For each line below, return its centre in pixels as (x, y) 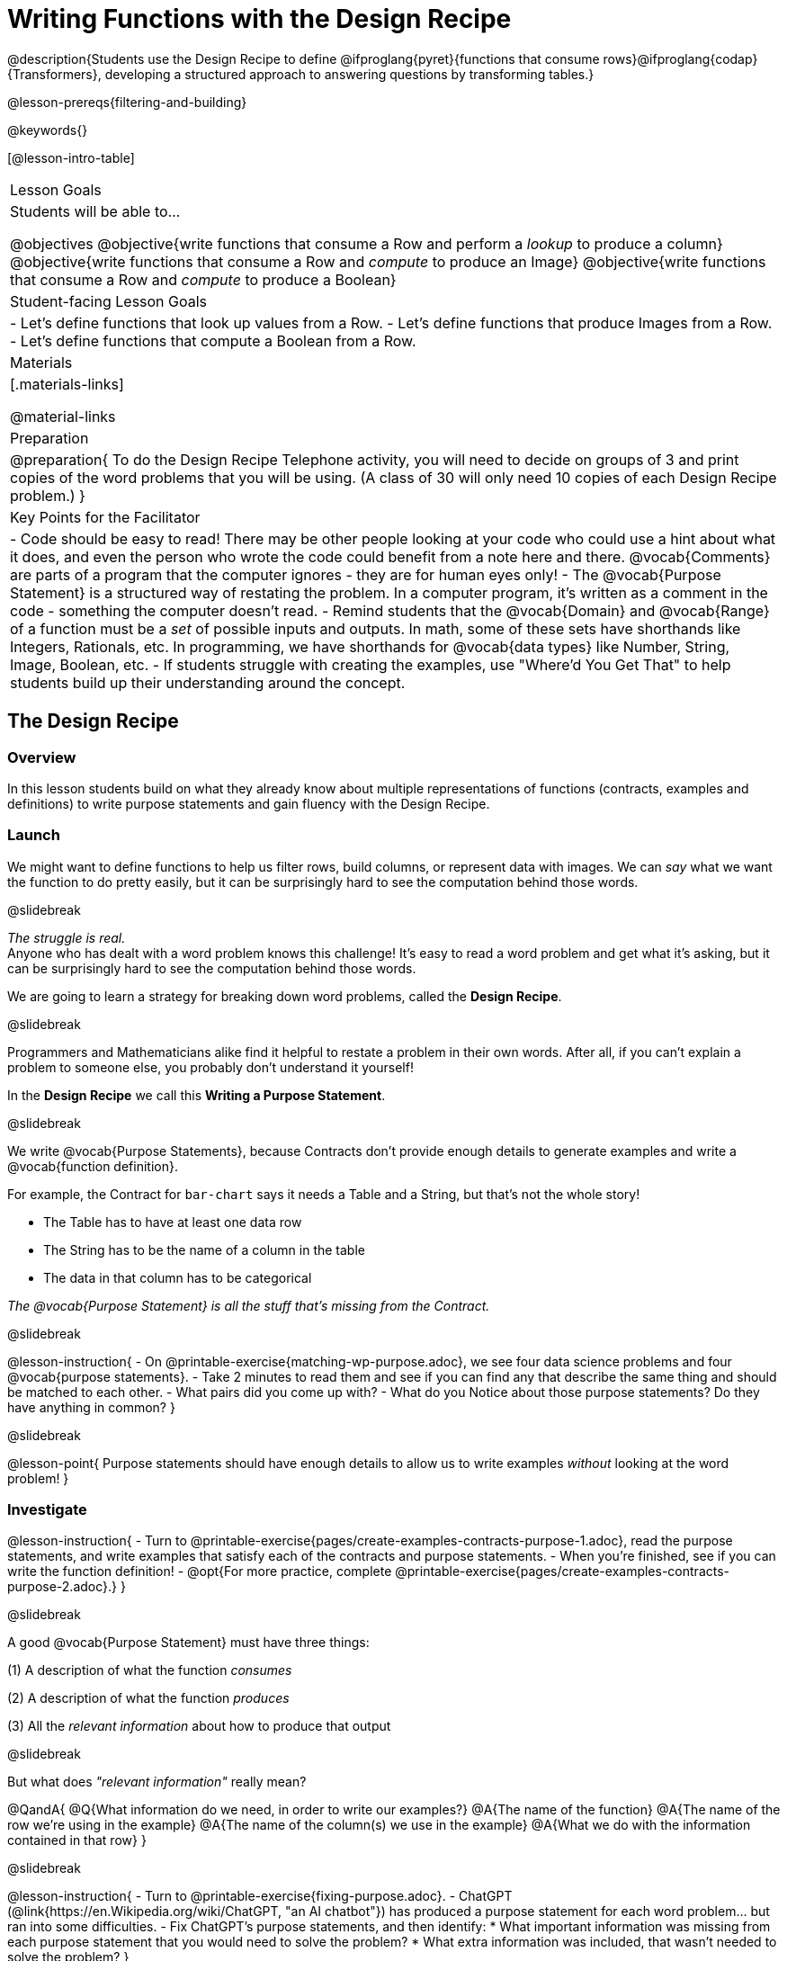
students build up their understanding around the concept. (208, 682)
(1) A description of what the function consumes (150, 1670)
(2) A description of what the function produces (148, 1698)
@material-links (63, 416)
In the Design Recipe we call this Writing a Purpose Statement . (197, 1095)
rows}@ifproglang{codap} (680, 58)
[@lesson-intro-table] (71, 157)
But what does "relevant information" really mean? (157, 1782)
